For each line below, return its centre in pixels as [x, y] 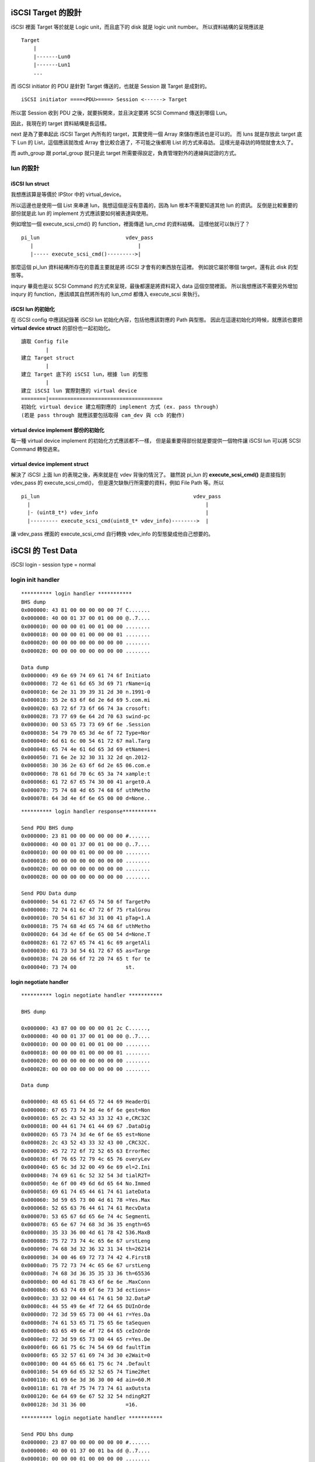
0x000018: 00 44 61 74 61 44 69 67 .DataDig [86, 1126]
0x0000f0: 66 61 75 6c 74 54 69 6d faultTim [86, 1347]
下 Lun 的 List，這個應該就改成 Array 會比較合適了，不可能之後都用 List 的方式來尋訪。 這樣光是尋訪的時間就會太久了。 [154, 142]
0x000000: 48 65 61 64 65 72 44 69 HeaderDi [86, 1102]
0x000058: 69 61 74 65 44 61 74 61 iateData [86, 1192]
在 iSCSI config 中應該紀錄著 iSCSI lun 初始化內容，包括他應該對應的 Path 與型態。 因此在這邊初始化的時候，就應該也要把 [157, 320]
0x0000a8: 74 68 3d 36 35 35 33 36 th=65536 [86, 1274]
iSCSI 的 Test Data [44, 551]
